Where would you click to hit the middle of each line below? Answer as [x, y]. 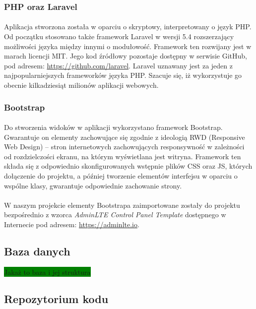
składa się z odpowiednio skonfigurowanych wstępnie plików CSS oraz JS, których [128, 166]
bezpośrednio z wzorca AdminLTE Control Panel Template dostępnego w [115, 215]
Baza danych [37, 251]
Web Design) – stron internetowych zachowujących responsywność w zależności [124, 147]
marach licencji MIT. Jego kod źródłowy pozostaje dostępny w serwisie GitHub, [126, 56]
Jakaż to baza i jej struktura [47, 272]
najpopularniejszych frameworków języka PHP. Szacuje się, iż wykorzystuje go [123, 75]
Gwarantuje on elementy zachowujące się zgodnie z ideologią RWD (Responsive [125, 137]
